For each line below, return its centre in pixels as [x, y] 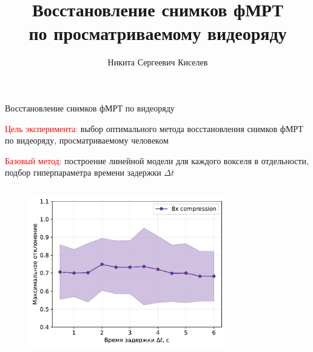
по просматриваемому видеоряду [158, 33]
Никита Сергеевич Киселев [158, 62]
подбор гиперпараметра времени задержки [83, 172]
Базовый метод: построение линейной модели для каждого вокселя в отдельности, [157, 160]
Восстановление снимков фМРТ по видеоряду [90, 108]
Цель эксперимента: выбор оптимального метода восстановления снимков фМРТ [154, 128]
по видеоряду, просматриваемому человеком [87, 140]
